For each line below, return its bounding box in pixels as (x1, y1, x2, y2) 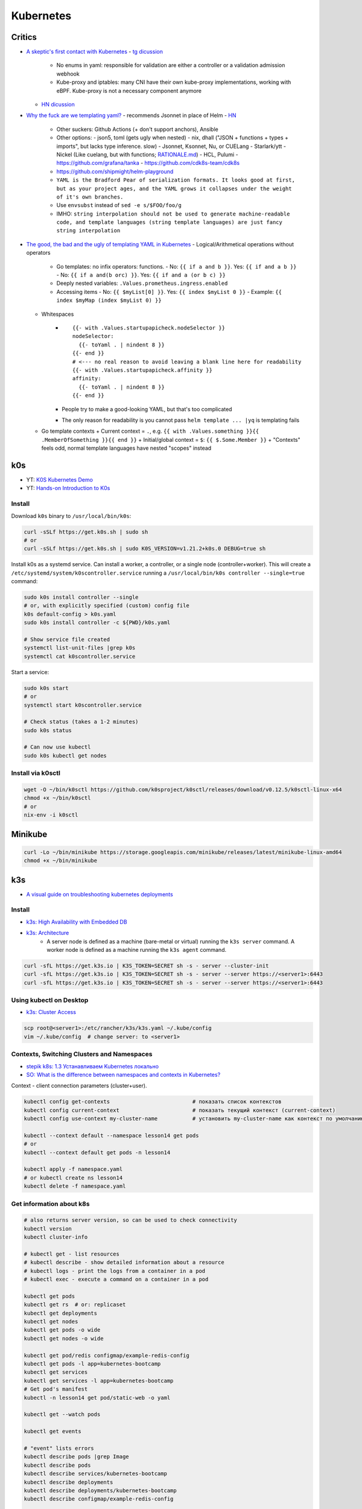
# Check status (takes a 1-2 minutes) (24, 718, 139, 726)
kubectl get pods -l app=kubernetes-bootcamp (24, 1361, 161, 1367)
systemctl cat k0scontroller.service (24, 652, 136, 660)
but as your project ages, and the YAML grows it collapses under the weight (56, 185, 292, 192)
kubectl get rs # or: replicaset (24, 1301, 126, 1308)
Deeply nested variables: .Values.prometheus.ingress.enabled (56, 279, 228, 287)
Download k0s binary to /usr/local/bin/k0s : (11, 512, 132, 519)
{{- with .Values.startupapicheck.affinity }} (72, 366, 212, 374)
